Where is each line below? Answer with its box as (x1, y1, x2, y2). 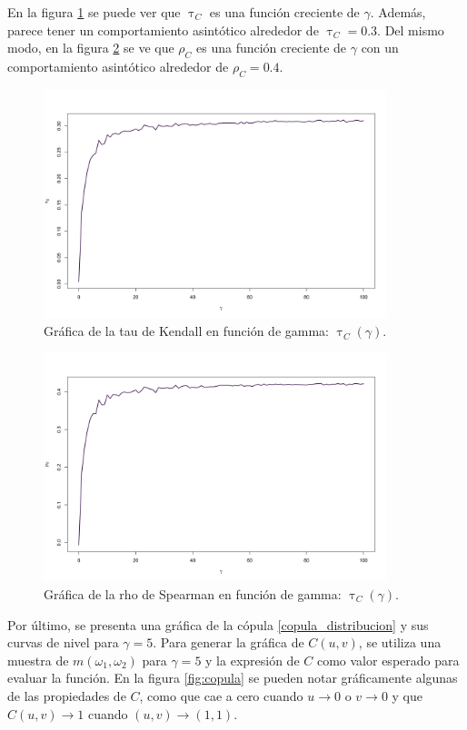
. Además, (370, 3, 426, 21)
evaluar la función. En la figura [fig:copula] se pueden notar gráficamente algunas (7, 668, 458, 687)
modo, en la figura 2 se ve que (7, 38, 174, 57)
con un (361, 38, 399, 57)
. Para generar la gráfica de (153, 633, 304, 652)
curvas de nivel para (7, 633, 119, 652)
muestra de (7, 650, 69, 669)
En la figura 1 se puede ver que (7, 3, 181, 21)
